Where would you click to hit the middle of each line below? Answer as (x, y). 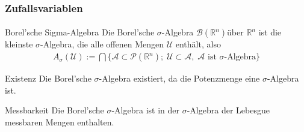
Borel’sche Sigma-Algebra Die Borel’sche (80, 32)
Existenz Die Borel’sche (48, 78)
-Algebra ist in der (145, 110)
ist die (270, 32)
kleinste (19, 44)
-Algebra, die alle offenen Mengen (102, 44)
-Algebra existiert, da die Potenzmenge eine (179, 78)
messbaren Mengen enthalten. (60, 121)
